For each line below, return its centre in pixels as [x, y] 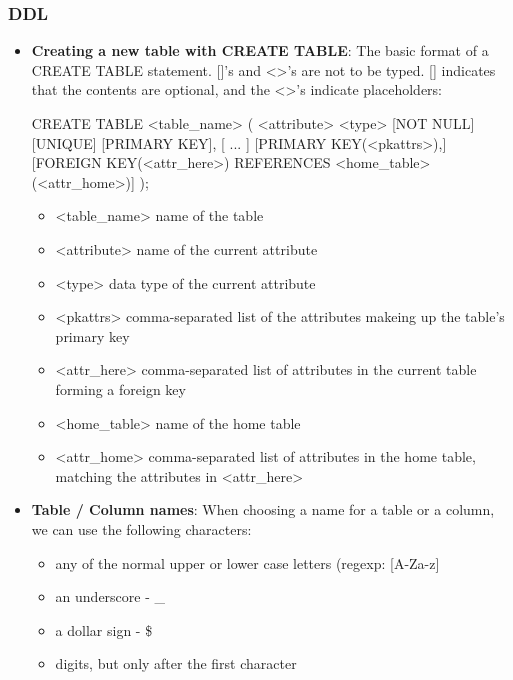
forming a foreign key [120, 388]
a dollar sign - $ [104, 629]
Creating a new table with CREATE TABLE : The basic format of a [260, 50]
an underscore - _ [110, 596]
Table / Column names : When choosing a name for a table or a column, [263, 509]
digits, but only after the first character [176, 663]
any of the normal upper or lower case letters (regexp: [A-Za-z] [247, 562]
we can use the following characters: [141, 528]
